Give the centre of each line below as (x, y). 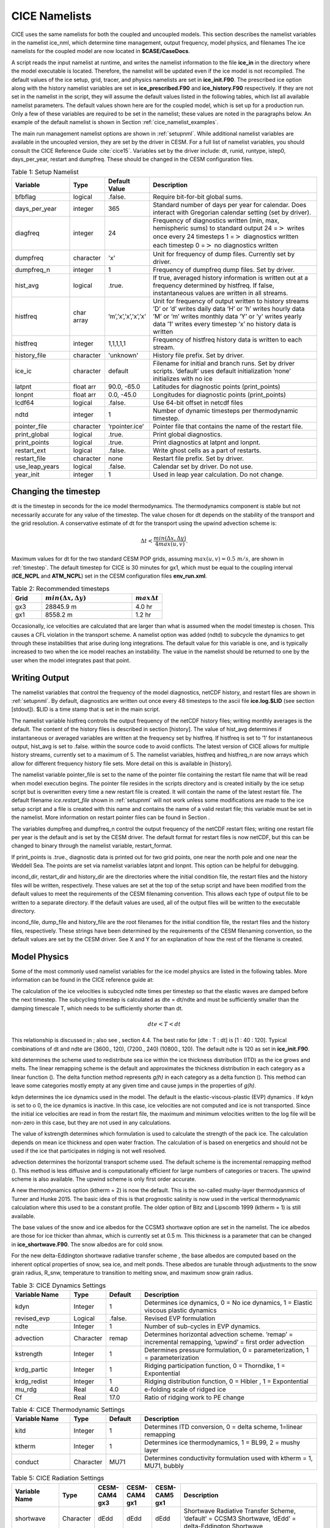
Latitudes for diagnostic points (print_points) (217, 386)
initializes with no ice (183, 378)
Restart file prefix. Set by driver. (199, 458)
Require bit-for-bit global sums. (198, 197)
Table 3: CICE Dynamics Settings (59, 1285)
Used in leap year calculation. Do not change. (218, 474)
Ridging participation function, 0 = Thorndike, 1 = (215, 1365)
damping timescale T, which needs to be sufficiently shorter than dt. (97, 1008)
